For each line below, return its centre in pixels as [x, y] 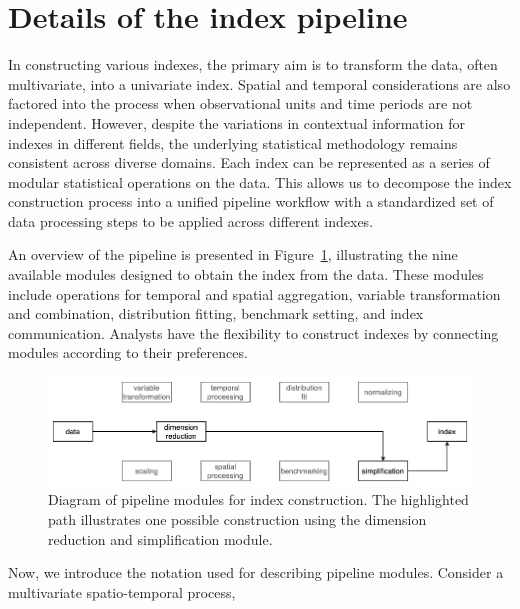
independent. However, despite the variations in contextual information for [236, 122]
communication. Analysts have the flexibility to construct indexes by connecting [253, 332]
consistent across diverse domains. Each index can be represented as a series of [249, 162]
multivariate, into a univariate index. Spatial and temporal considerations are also [259, 83]
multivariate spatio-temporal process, [122, 591]
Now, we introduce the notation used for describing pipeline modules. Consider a [256, 572]
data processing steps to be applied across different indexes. [191, 220]
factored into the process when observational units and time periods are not [240, 103]
